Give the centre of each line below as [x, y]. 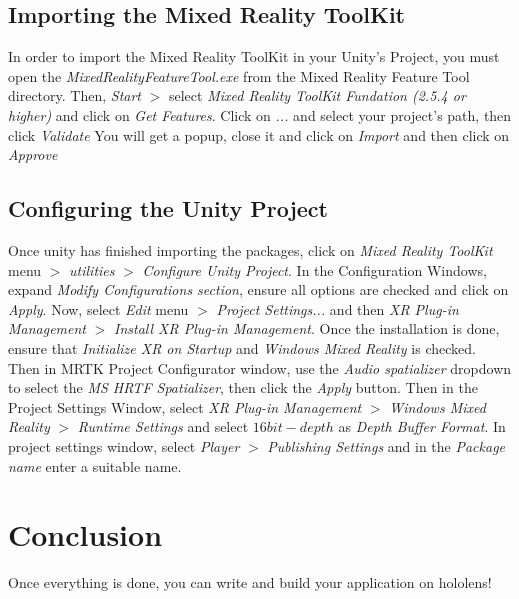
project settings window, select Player [124, 445]
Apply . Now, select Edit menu [98, 308]
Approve [33, 154]
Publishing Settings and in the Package [386, 445]
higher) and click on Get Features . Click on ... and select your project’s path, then [260, 114]
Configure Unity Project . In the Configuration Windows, [314, 269]
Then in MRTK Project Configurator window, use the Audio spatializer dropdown [260, 367]
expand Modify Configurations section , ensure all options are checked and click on [258, 289]
